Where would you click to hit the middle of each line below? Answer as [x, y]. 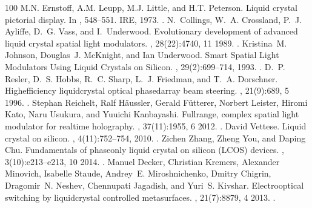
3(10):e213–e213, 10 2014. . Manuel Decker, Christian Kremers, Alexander [142, 161]
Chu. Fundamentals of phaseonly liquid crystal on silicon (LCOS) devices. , [144, 150]
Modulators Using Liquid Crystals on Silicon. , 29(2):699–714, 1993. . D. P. [145, 66]
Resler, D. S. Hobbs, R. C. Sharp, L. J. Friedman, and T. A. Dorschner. [141, 78]
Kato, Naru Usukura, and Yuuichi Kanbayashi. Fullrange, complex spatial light [152, 114]
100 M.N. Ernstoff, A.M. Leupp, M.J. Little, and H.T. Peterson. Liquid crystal [151, 7]
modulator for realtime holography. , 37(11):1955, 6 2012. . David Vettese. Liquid [156, 125]
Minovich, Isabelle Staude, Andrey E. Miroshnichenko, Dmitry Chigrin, [138, 173]
